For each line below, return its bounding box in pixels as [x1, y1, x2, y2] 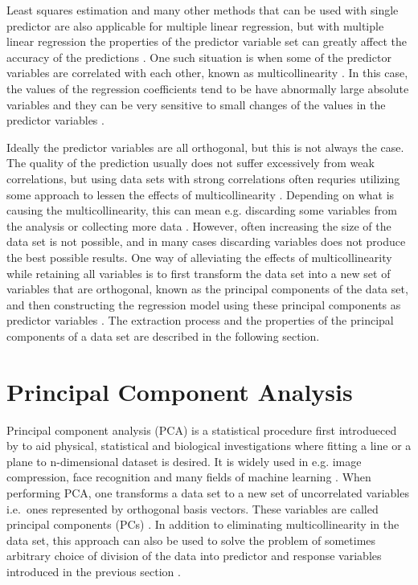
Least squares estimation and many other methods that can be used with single [6, 2, 399, 18]
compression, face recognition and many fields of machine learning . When [6, 468, 371, 485]
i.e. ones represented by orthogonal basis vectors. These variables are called [6, 500, 379, 517]
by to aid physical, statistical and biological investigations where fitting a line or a [6, 437, 412, 454]
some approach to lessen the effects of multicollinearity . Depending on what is [6, 186, 395, 202]
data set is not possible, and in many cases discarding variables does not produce [6, 233, 406, 250]
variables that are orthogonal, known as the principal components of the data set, [6, 280, 408, 297]
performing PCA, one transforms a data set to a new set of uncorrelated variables [6, 484, 409, 501]
